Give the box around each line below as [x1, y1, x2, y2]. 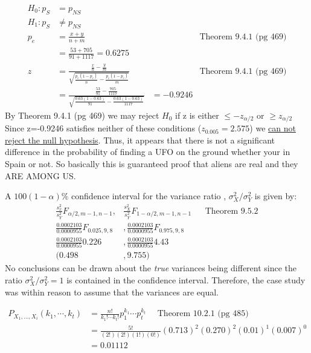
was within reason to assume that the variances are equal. [5, 285, 219, 298]
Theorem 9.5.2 [205, 206, 258, 216]
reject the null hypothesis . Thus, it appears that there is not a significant [5, 133, 275, 146]
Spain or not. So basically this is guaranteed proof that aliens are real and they [5, 157, 298, 170]
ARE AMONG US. [5, 169, 76, 182]
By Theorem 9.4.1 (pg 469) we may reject [5, 108, 159, 121]
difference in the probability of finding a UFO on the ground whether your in [5, 145, 290, 158]
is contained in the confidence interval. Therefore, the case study [66, 274, 306, 286]
